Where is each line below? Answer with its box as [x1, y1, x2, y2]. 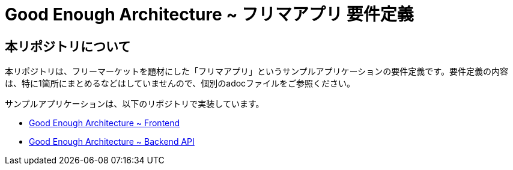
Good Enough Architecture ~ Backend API [29, 136, 195, 147]
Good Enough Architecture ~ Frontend [29, 118, 180, 129]
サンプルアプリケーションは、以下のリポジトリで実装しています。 [5, 99, 264, 109]
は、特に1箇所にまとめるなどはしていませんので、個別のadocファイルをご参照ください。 [5, 78, 356, 89]
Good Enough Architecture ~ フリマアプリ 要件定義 [5, 4, 414, 25]
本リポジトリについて [5, 38, 131, 54]
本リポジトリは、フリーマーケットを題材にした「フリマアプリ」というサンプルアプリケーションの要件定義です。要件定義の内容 [5, 66, 508, 77]
